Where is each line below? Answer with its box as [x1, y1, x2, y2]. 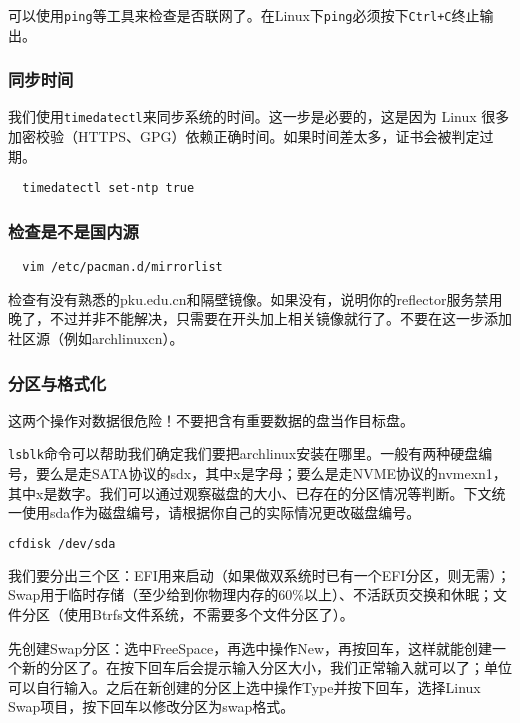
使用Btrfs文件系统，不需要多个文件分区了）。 [63, 603, 354, 624]
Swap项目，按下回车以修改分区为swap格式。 [8, 696, 295, 717]
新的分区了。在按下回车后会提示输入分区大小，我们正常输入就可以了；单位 [21, 657, 512, 678]
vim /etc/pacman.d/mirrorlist [22, 260, 223, 275]
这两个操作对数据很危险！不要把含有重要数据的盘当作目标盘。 [8, 409, 414, 430]
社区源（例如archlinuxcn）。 [8, 328, 184, 349]
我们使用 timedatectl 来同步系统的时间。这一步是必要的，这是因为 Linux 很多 [8, 106, 510, 127]
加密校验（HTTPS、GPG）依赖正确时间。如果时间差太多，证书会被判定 [8, 126, 480, 147]
